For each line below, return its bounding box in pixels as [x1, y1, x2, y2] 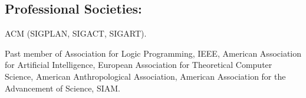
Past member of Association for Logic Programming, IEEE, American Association [5, 47, 302, 59]
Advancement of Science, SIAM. [5, 81, 120, 94]
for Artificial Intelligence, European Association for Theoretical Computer [5, 58, 272, 71]
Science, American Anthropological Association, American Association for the [5, 70, 286, 82]
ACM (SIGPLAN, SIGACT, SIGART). [5, 27, 147, 40]
